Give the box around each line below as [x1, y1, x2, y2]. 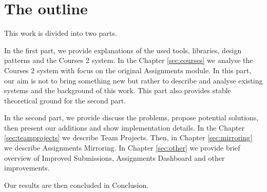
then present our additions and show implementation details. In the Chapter [4, 122, 244, 133]
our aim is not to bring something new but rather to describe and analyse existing [4, 75, 263, 86]
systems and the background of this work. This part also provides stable [4, 85, 231, 96]
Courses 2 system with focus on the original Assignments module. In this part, [4, 65, 252, 75]
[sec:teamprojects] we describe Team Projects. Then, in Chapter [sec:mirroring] [4, 132, 253, 143]
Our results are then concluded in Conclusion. [4, 179, 149, 190]
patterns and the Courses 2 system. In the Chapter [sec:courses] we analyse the [4, 55, 253, 66]
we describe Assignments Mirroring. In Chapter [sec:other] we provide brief [4, 142, 240, 153]
